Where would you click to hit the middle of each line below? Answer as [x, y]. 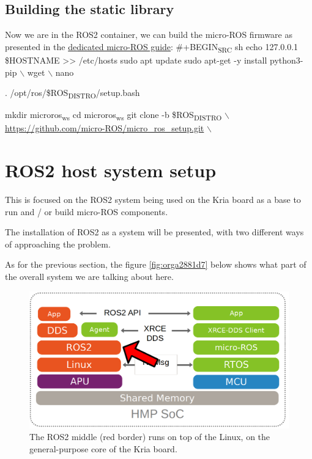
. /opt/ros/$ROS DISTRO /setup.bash [72, 93]
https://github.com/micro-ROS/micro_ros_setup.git [105, 128]
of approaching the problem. [58, 244]
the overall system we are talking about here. [89, 277]
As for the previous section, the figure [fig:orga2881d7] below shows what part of [156, 264]
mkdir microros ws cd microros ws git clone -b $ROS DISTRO [113, 116]
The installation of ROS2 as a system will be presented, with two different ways [154, 232]
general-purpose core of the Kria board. [103, 448]
